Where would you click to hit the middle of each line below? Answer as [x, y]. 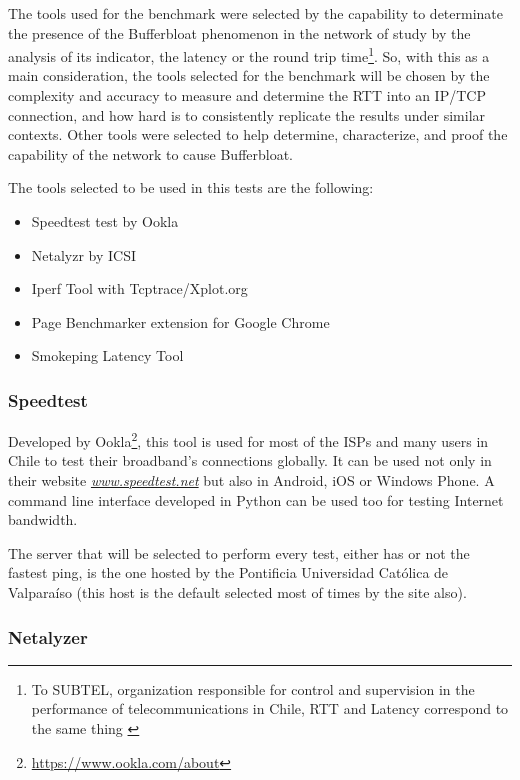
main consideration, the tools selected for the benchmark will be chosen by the [249, 75]
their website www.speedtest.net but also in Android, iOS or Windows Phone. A [251, 480]
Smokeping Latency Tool [107, 355]
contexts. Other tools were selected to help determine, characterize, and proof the [258, 134]
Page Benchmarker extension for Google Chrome [180, 321]
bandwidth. [43, 519]
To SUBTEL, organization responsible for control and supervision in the [253, 688]
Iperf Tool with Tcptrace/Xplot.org [139, 288]
